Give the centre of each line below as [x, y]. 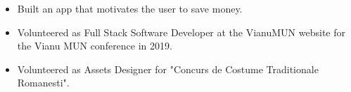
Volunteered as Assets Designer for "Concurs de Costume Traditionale [168, 69]
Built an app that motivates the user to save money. [130, 8]
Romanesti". [43, 83]
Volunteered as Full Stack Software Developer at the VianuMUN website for [181, 32]
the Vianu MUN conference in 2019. [95, 46]
